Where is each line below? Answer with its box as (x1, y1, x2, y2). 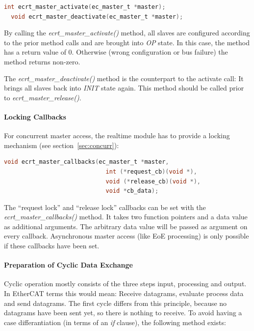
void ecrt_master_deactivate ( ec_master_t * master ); (11, 13, 183, 20)
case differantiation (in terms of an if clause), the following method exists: (4, 317, 226, 327)
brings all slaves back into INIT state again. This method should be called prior (4, 83, 244, 93)
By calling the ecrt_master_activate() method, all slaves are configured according (4, 28, 250, 38)
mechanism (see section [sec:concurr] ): (4, 140, 119, 150)
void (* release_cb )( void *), (105, 178, 201, 185)
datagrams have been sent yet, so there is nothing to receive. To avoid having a (4, 307, 242, 318)
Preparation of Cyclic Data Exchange (4, 260, 133, 270)
